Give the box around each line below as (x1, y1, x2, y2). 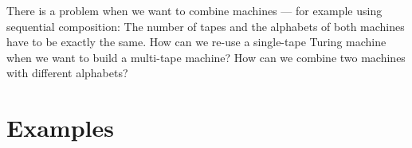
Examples (6, 111, 114, 144)
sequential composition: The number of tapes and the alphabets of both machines (6, 18, 405, 34)
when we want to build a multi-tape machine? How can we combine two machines (6, 49, 406, 65)
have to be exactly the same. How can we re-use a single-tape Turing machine (6, 33, 386, 50)
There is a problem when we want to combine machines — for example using (6, 2, 383, 18)
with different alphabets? (6, 64, 128, 81)
